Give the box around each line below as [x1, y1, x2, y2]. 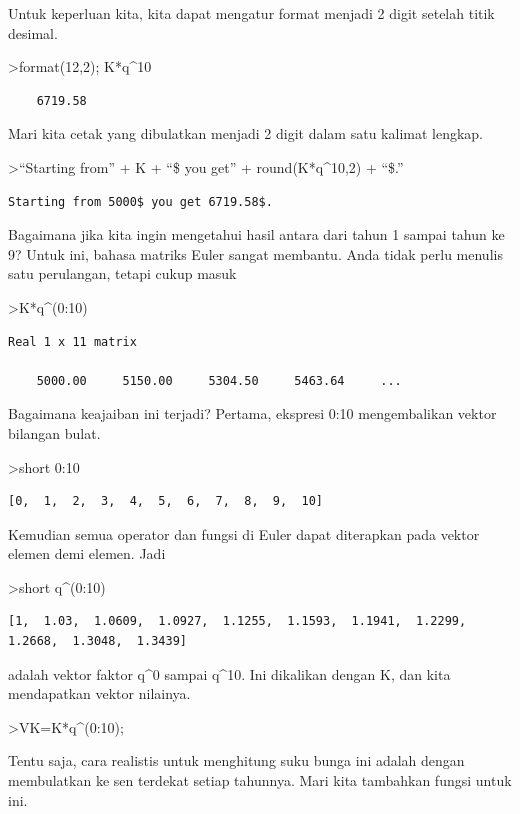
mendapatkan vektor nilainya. [8, 683, 191, 704]
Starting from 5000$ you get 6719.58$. [8, 194, 273, 209]
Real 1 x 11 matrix [8, 334, 137, 349]
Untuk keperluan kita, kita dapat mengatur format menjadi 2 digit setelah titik [8, 3, 495, 23]
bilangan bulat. [8, 422, 101, 443]
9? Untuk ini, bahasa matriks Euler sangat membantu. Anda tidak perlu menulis [8, 243, 503, 264]
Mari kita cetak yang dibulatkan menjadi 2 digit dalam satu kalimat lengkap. [8, 123, 484, 144]
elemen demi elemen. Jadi [8, 543, 166, 564]
